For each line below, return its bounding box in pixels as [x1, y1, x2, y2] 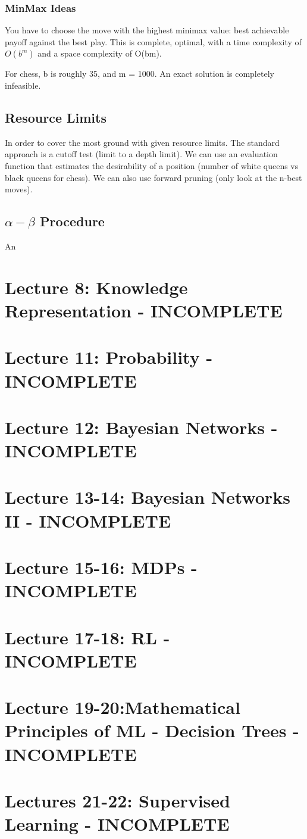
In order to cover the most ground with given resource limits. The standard [5, 136, 280, 148]
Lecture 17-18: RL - [5, 625, 170, 649]
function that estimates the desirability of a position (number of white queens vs [5, 159, 299, 171]
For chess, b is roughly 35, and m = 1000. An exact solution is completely [5, 67, 274, 80]
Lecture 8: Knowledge [5, 275, 188, 299]
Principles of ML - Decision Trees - [5, 718, 299, 743]
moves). [5, 183, 33, 195]
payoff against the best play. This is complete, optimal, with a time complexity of [5, 35, 302, 48]
